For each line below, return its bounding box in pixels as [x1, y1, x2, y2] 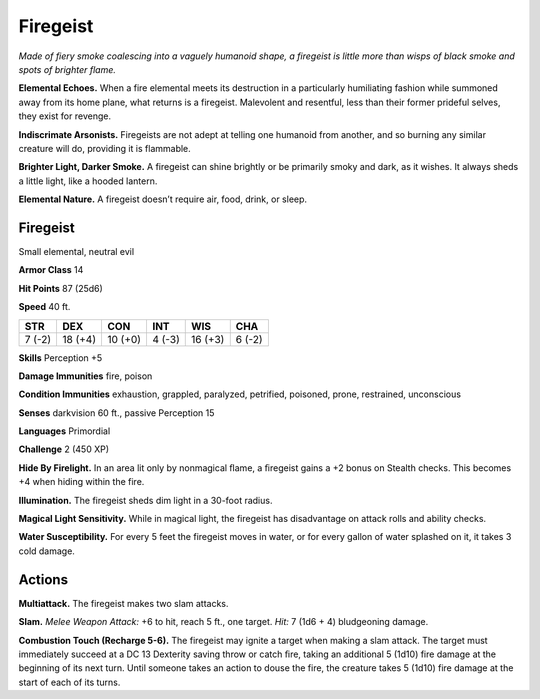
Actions [18, 571, 69, 588]
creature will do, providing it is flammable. [18, 142, 192, 154]
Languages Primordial [18, 425, 111, 437]
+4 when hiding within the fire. [18, 476, 145, 488]
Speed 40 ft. [18, 301, 71, 313]
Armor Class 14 [18, 264, 84, 276]
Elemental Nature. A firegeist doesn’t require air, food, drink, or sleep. [18, 193, 308, 205]
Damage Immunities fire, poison [18, 370, 153, 382]
